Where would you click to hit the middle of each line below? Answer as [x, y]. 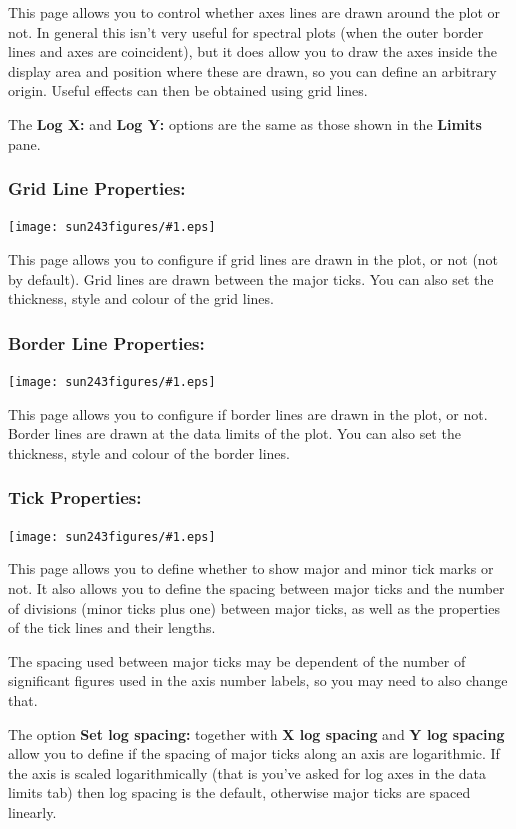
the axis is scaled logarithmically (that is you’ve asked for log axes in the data [247, 772]
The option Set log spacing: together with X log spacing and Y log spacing [256, 733]
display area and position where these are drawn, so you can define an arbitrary [252, 70]
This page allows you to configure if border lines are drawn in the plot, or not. [248, 413]
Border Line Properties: [106, 342]
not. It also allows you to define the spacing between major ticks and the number [256, 587]
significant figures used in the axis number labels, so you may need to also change [258, 680]
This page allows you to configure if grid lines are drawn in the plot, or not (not [253, 259]
